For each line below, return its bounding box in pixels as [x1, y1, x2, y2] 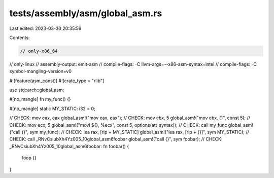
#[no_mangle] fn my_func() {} [9, 96, 71, 102]
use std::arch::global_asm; [9, 87, 64, 93]
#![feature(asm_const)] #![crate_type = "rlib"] [9, 78, 105, 84]
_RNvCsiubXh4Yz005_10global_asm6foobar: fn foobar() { [9, 143, 129, 149]
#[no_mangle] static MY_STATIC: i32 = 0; [9, 105, 96, 112]
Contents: [9, 34, 30, 41]
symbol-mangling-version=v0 [9, 68, 72, 75]
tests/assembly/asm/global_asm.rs [9, 8, 162, 19]
